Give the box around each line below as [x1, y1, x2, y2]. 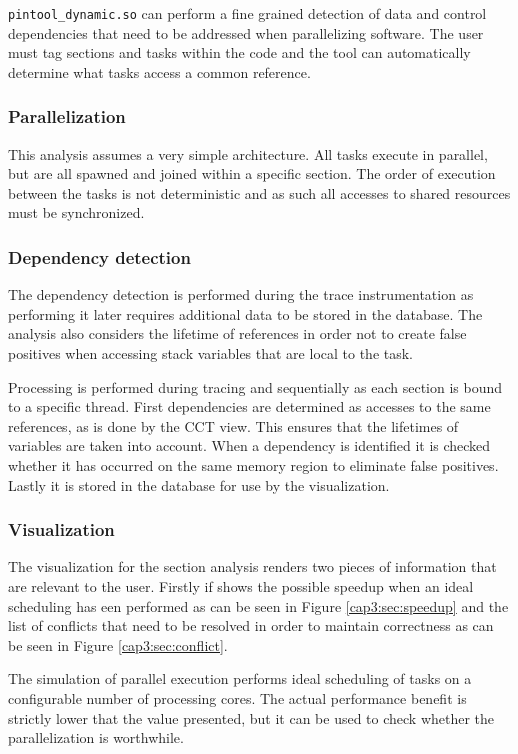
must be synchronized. [8, 202, 145, 223]
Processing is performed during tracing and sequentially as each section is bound [8, 376, 503, 397]
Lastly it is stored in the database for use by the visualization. [8, 474, 390, 495]
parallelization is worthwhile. [8, 727, 184, 748]
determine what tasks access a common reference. [8, 61, 311, 82]
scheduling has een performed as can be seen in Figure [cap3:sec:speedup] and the [8, 595, 509, 616]
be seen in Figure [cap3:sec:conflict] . [8, 634, 228, 655]
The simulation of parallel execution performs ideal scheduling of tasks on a [8, 668, 472, 689]
